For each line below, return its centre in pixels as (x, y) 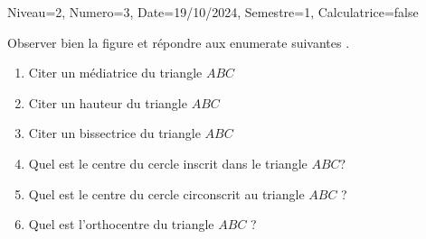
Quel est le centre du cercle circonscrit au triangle (166, 193)
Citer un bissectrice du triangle (114, 133)
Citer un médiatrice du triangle (115, 73)
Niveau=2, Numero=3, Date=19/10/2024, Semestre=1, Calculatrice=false (213, 12)
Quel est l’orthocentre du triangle (121, 224)
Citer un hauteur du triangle (108, 102)
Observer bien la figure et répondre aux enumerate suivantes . (179, 42)
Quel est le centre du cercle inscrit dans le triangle (168, 163)
